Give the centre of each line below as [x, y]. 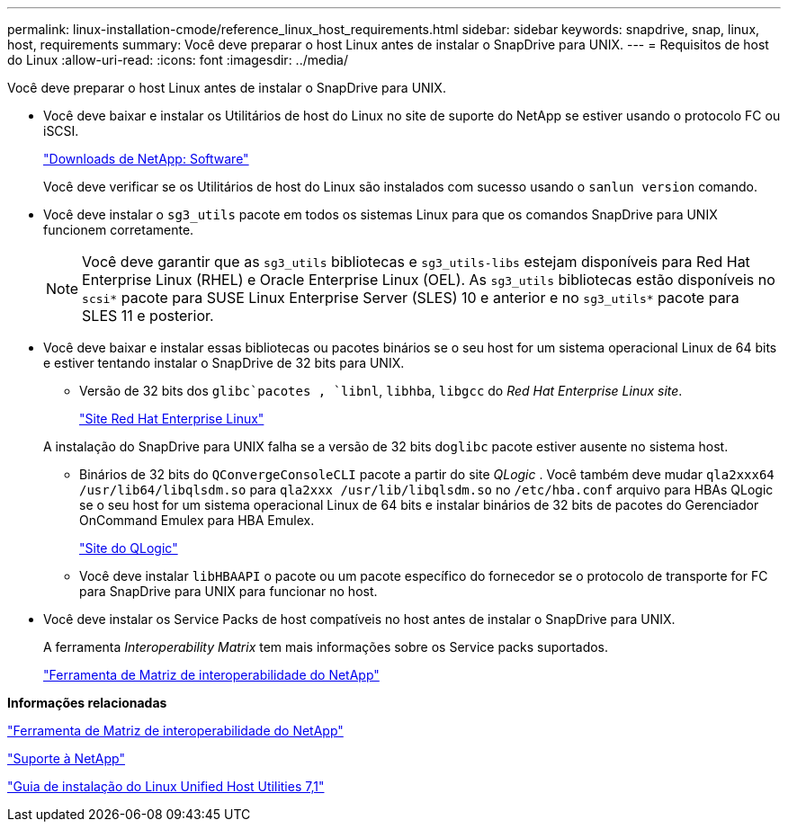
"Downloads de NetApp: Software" [146, 159]
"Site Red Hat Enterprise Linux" [172, 419]
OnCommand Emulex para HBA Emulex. [197, 520]
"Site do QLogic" [129, 548]
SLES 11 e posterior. [148, 316]
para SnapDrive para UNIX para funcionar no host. [228, 591]
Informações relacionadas [87, 703]
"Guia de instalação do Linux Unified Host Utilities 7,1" [166, 786]
